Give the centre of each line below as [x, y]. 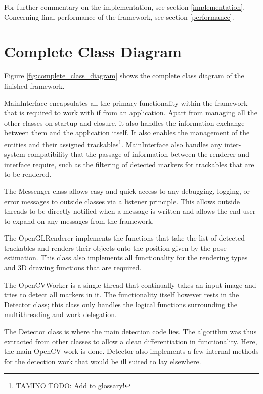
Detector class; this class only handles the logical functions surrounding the [121, 304]
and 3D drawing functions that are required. [73, 268]
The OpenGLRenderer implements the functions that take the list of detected [124, 238]
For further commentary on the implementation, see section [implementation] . [125, 7]
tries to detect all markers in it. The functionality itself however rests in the [122, 294]
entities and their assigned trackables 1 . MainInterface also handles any [113, 143]
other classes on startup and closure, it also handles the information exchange [124, 122]
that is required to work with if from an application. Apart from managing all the [131, 113]
